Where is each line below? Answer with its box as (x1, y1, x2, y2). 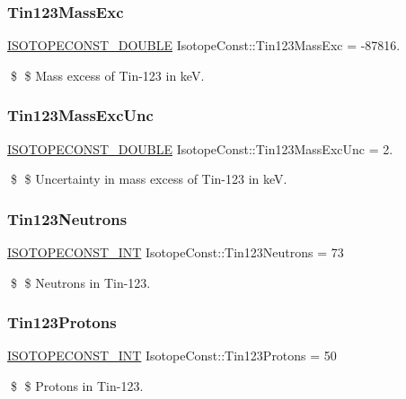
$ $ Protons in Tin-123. (10, 377, 144, 395)
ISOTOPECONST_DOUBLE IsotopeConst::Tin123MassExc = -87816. (7, 36, 401, 55)
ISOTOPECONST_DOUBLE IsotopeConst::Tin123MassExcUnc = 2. (7, 139, 393, 158)
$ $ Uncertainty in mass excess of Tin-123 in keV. (10, 169, 287, 188)
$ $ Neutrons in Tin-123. (10, 273, 151, 291)
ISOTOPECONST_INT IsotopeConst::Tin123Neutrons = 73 (7, 243, 344, 262)
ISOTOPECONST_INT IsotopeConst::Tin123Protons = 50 (7, 346, 337, 365)
